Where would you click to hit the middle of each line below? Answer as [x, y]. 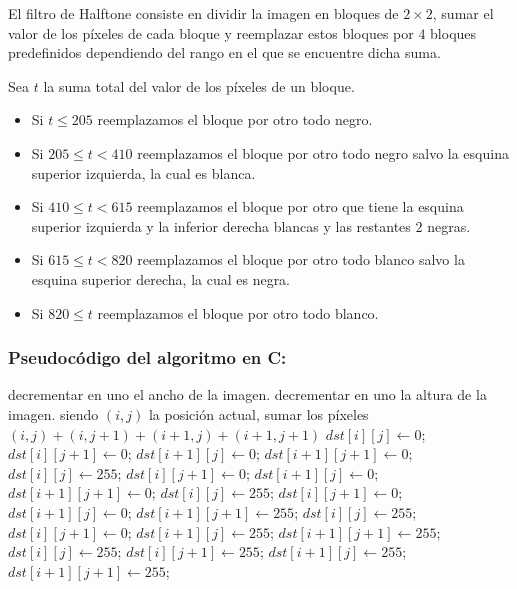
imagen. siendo [53, 413]
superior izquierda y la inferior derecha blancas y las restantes [221, 225]
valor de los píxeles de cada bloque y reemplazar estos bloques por [211, 32]
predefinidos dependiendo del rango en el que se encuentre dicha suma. [224, 52]
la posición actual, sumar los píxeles [258, 413]
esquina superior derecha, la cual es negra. [161, 278]
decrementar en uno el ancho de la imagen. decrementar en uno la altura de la [247, 394]
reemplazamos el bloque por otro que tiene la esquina [300, 206]
